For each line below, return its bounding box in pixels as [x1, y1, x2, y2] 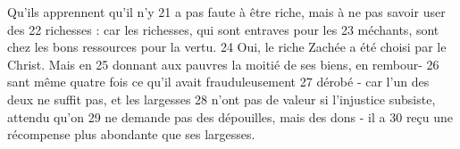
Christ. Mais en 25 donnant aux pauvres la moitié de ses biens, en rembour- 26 [7, 54, 439, 73]
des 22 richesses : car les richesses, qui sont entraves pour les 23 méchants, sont [7, 20, 439, 38]
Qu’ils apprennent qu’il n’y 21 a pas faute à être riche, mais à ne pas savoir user [7, 3, 446, 21]
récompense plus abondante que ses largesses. [7, 125, 255, 144]
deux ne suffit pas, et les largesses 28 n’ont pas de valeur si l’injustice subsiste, [7, 89, 436, 108]
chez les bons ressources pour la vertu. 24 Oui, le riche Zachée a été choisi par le [7, 37, 447, 56]
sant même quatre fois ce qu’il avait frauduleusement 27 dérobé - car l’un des [7, 72, 430, 91]
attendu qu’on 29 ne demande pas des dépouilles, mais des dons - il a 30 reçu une [7, 107, 454, 126]
